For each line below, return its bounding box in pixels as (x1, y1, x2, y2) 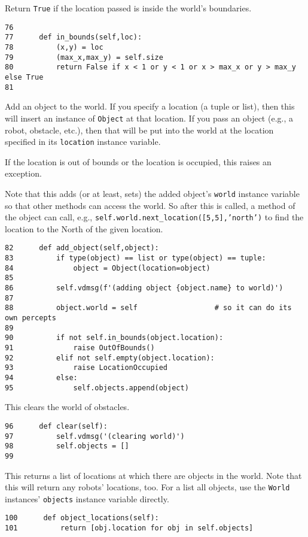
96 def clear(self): (5, 421, 108, 430)
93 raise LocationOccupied (5, 363, 168, 372)
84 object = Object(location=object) (5, 263, 211, 272)
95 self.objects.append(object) (5, 383, 189, 392)
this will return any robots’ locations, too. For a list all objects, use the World (5, 481, 290, 493)
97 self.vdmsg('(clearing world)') (5, 432, 185, 441)
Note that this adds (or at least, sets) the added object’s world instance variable (5, 187, 300, 199)
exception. (5, 167, 42, 180)
